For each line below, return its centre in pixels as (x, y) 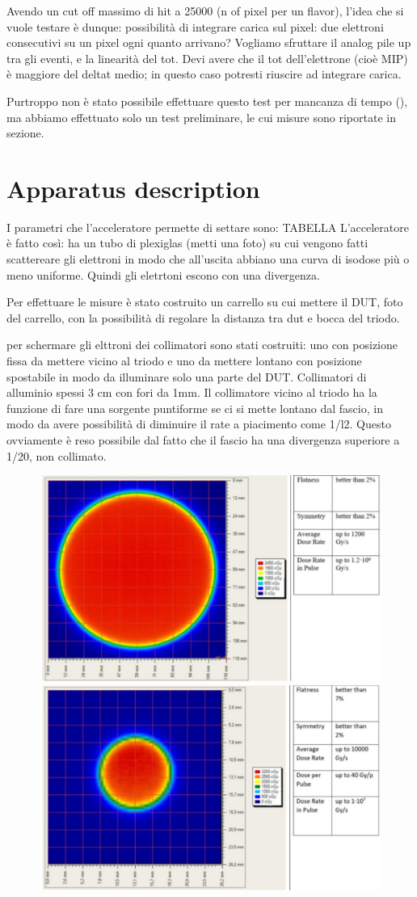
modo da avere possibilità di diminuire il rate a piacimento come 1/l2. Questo (199, 424)
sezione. (25, 133)
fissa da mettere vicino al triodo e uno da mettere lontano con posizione (184, 361)
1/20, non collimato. (57, 455)
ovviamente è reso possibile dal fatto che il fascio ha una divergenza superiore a (203, 440)
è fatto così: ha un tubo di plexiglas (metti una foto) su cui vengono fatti (187, 243)
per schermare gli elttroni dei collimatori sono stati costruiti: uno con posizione (202, 345)
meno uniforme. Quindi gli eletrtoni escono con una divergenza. (163, 274)
